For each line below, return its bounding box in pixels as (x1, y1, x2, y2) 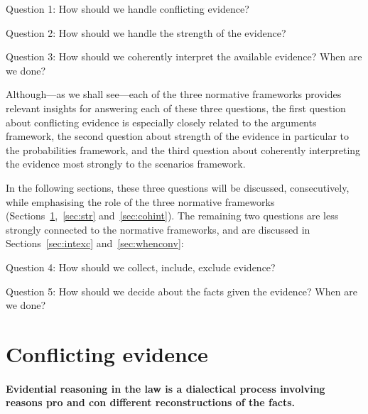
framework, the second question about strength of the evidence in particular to (6, 129, 350, 143)
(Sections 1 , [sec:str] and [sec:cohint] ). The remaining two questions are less (6, 208, 339, 223)
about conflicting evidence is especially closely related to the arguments (6, 114, 317, 129)
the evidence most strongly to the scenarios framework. (6, 156, 246, 171)
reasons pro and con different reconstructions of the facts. (6, 395, 296, 410)
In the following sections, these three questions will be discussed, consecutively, (6, 180, 350, 195)
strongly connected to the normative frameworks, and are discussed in (6, 222, 310, 236)
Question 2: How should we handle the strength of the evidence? (6, 25, 286, 40)
